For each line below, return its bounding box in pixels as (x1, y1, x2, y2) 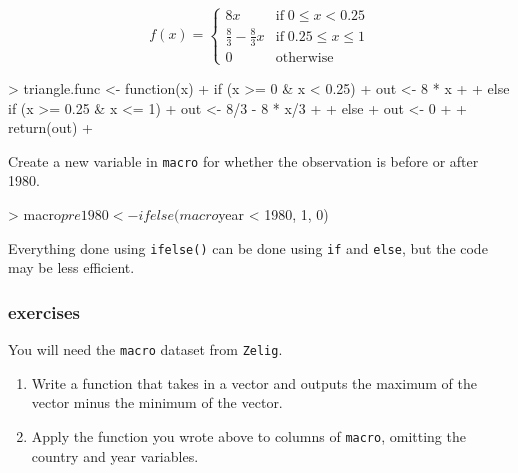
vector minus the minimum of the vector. (31, 392, 283, 413)
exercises (8, 299, 80, 324)
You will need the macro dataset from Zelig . (8, 339, 283, 360)
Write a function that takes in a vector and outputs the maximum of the (31, 372, 477, 393)
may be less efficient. (8, 257, 135, 278)
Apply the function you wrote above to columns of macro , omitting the (31, 425, 466, 446)
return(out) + (8, 117, 93, 138)
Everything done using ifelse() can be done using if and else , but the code (8, 237, 488, 258)
